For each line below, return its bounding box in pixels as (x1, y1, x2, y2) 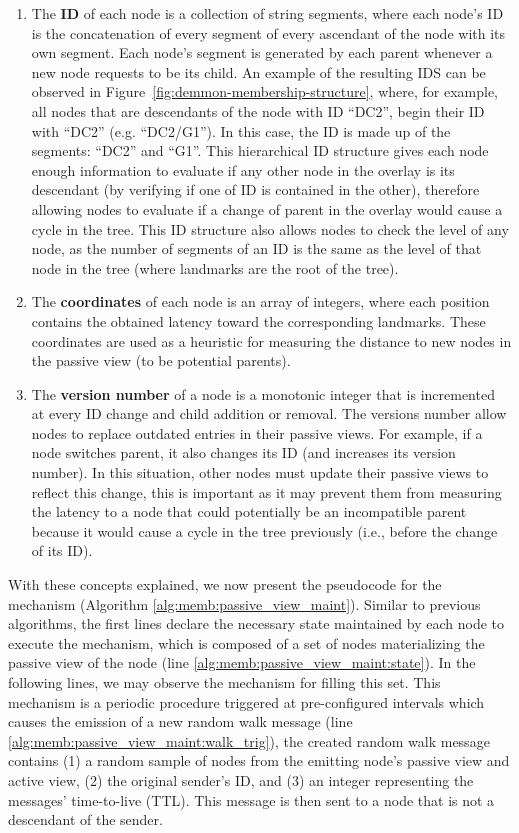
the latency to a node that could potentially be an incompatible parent (31, 501, 467, 522)
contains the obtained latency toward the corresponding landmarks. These (31, 310, 486, 331)
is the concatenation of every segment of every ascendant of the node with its (31, 22, 506, 43)
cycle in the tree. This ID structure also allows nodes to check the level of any (31, 218, 509, 239)
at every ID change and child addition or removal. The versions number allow (31, 403, 507, 424)
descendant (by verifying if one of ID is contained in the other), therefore (31, 179, 480, 200)
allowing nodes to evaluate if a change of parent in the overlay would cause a (31, 198, 503, 219)
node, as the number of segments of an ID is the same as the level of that (31, 238, 482, 259)
